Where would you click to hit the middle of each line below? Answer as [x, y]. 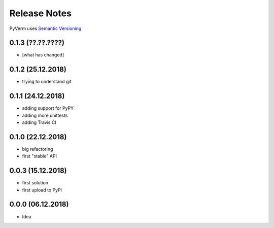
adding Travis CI [39, 122]
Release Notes [41, 13]
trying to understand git [47, 82]
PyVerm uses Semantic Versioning [45, 28]
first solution [35, 183]
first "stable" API [39, 156]
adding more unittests [45, 115]
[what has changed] [43, 55]
